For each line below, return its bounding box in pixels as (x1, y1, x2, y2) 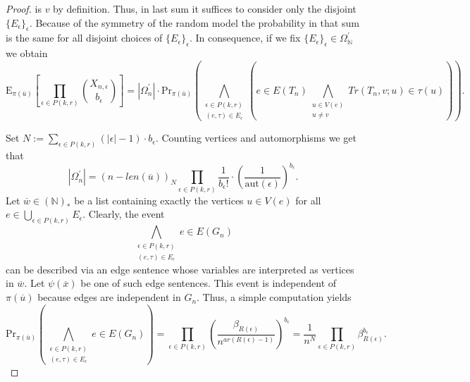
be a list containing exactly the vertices (74, 192, 244, 207)
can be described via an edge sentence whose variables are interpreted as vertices (6, 261, 354, 276)
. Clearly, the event (82, 207, 165, 221)
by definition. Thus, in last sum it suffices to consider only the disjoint (53, 1, 357, 16)
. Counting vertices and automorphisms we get (155, 130, 357, 145)
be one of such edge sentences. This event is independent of (80, 276, 337, 290)
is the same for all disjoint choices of (6, 30, 163, 45)
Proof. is (6, 1, 42, 16)
